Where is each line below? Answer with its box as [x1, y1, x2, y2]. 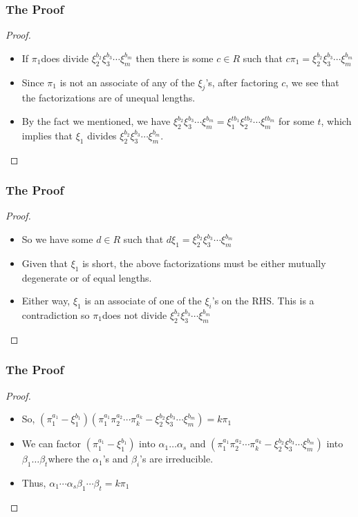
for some [278, 114, 314, 128]
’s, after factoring [205, 75, 279, 89]
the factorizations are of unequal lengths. [21, 90, 196, 105]
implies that [21, 128, 73, 142]
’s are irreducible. [140, 451, 214, 466]
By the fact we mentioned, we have [21, 114, 171, 128]
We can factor [21, 436, 82, 451]
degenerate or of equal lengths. [21, 270, 152, 284]
